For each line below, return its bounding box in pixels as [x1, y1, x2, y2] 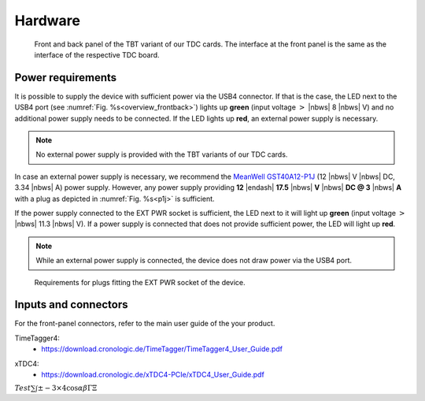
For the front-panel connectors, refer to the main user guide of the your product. [14, 319, 275, 329]
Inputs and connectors [14, 298, 128, 311]
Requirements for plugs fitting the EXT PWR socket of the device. [34, 277, 246, 287]
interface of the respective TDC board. [34, 50, 161, 59]
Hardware [14, 12, 80, 29]
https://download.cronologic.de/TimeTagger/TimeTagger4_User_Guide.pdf [41, 344, 283, 354]
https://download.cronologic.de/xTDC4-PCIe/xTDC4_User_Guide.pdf [41, 370, 265, 379]
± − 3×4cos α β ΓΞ [37, 384, 98, 393]
